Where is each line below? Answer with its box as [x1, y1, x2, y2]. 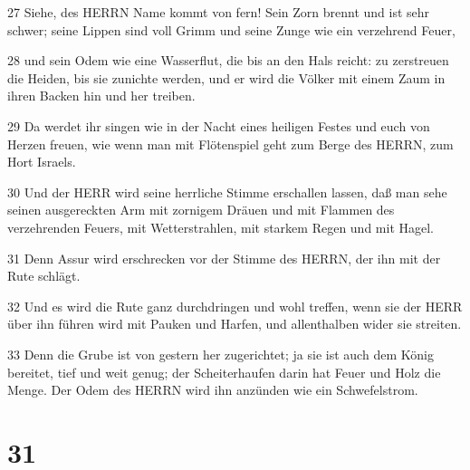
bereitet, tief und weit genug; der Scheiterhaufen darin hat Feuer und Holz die [7, 362, 441, 381]
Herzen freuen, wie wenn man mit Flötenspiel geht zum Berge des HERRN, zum [7, 134, 454, 153]
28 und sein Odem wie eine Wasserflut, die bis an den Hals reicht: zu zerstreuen [7, 51, 449, 70]
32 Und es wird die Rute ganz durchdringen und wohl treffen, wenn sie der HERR [7, 296, 463, 315]
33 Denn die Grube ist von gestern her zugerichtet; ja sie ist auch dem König [7, 344, 434, 363]
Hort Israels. [7, 152, 76, 171]
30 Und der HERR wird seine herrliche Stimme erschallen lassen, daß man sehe [7, 182, 447, 201]
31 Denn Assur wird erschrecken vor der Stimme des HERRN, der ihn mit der [7, 248, 441, 267]
